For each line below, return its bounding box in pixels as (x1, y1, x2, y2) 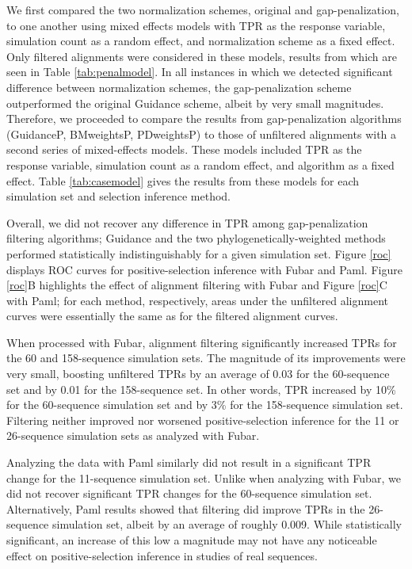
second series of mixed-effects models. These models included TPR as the (6, 141, 362, 158)
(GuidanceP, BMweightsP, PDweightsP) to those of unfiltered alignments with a (6, 125, 397, 142)
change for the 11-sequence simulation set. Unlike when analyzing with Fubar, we (6, 469, 401, 486)
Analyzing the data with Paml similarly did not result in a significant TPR (6, 454, 372, 471)
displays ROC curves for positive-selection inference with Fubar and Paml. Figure (6, 261, 402, 277)
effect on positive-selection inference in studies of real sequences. (6, 547, 318, 563)
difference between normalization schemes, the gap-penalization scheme (6, 78, 352, 95)
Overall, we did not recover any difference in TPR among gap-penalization (6, 214, 368, 231)
